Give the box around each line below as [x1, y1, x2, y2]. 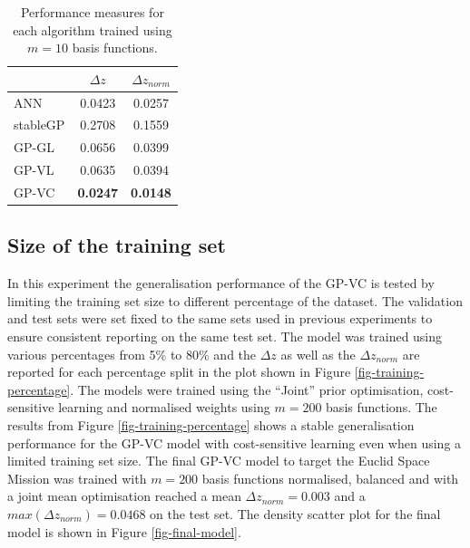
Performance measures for [20, 3, 164, 21]
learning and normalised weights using [58, 398, 270, 417]
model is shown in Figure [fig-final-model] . [7, 522, 241, 541]
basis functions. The [326, 398, 437, 417]
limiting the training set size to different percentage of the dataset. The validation [7, 291, 463, 310]
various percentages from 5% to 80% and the [7, 344, 257, 363]
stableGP [14, 115, 65, 134]
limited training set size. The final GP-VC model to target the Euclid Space [7, 451, 430, 470]
